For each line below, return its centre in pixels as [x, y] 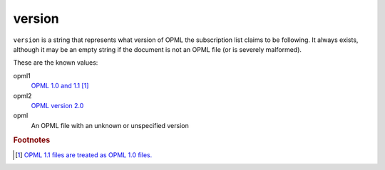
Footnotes [32, 140]
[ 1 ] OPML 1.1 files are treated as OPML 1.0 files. [84, 155]
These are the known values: [56, 63]
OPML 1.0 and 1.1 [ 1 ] [60, 86]
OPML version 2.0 [57, 105]
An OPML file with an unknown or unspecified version [110, 125]
